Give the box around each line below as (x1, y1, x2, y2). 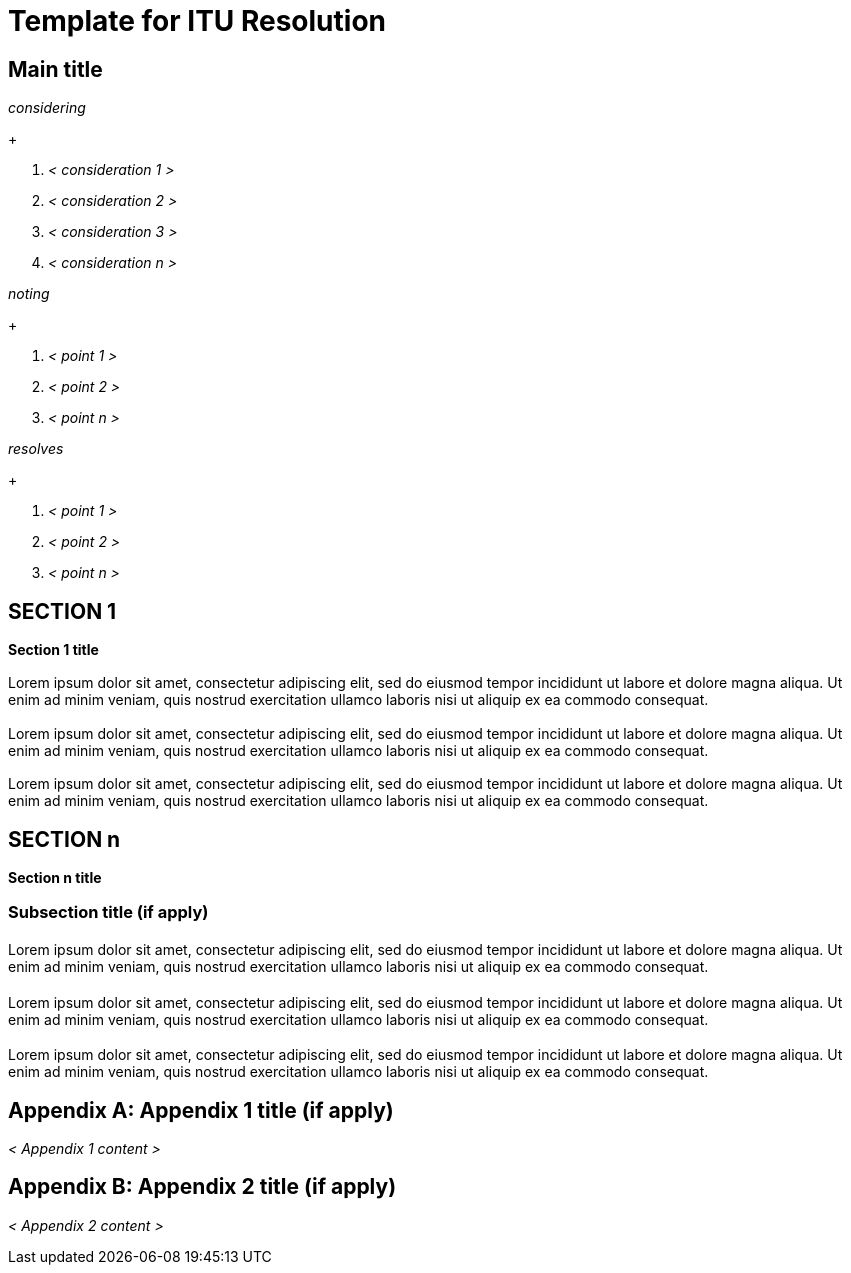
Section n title (8, 868, 102, 886)
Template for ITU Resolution (8, 4, 386, 38)
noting (8, 285, 50, 303)
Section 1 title (8, 641, 99, 659)
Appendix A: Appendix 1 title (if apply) (8, 1097, 394, 1123)
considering (8, 99, 86, 117)
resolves (8, 440, 64, 458)
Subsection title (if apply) (8, 902, 209, 923)
